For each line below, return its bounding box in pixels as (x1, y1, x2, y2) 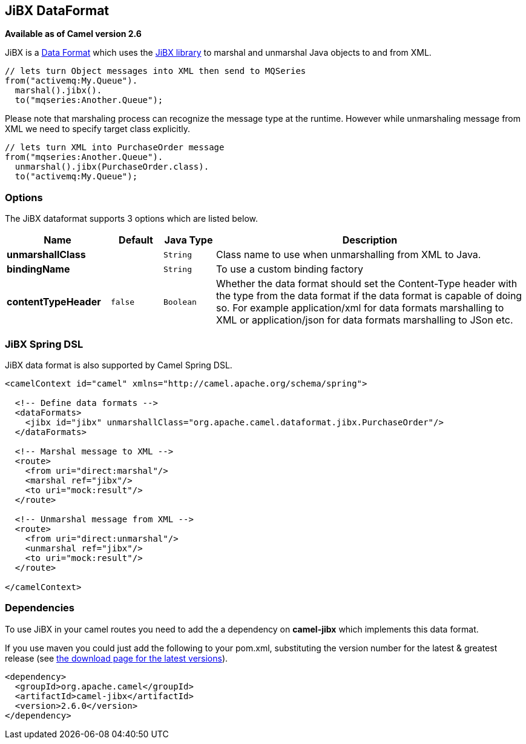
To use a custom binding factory (216, 263, 363, 276)
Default (119, 234, 153, 247)
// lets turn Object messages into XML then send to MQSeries (5, 66, 306, 76)
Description (342, 234, 398, 247)
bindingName (7, 263, 70, 276)
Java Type (164, 234, 213, 247)
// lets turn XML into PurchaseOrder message (5, 142, 225, 153)
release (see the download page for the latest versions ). (5, 653, 228, 663)
